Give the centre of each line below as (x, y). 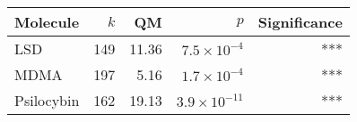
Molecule (47, 22)
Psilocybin (47, 100)
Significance (300, 22)
